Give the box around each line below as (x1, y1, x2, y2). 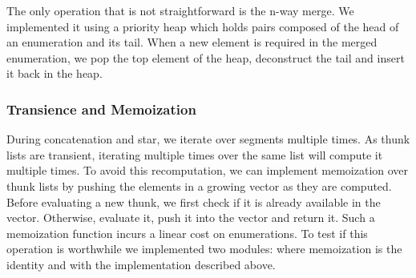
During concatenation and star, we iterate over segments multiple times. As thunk (6, 131, 410, 147)
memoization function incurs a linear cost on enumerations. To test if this (6, 224, 368, 241)
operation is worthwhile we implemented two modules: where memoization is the (6, 240, 402, 257)
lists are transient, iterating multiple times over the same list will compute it (6, 146, 383, 163)
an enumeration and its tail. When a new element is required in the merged (6, 34, 378, 50)
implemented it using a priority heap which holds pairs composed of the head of (6, 18, 399, 34)
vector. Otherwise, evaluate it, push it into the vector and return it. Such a (6, 209, 375, 226)
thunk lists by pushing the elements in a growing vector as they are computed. (6, 177, 392, 194)
